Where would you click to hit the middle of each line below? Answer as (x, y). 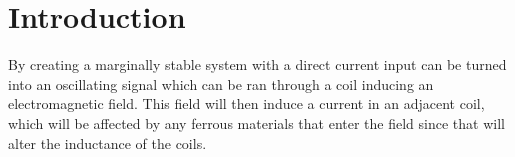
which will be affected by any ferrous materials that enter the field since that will (256, 122)
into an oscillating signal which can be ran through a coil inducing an (221, 83)
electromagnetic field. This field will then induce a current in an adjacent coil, (246, 103)
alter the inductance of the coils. (107, 142)
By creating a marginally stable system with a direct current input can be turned (257, 64)
